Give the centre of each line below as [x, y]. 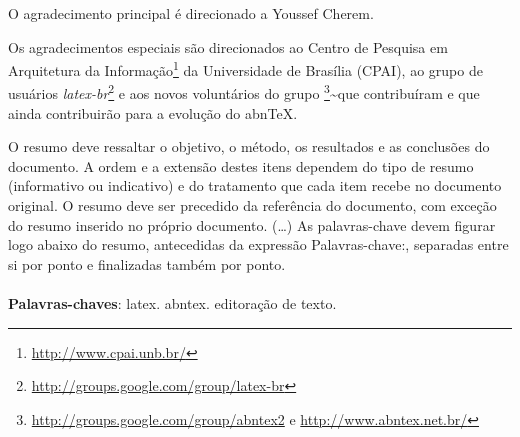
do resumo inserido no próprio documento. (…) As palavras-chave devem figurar [252, 224]
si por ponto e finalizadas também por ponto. [147, 263]
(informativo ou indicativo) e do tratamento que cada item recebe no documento [255, 185]
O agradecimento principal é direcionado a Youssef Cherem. [191, 13]
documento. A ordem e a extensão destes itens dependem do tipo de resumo [241, 165]
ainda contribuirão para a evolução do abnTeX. [153, 112]
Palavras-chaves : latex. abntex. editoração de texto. [172, 303]
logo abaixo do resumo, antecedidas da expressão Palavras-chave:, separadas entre [258, 244]
